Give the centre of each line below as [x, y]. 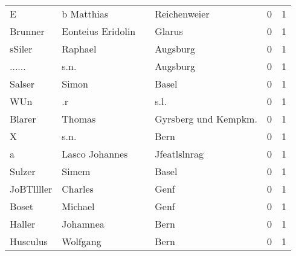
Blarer [23, 119]
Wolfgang [82, 241]
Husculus [29, 241]
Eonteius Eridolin [99, 31]
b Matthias [85, 14]
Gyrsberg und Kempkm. [206, 119]
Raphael [79, 49]
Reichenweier [182, 14]
